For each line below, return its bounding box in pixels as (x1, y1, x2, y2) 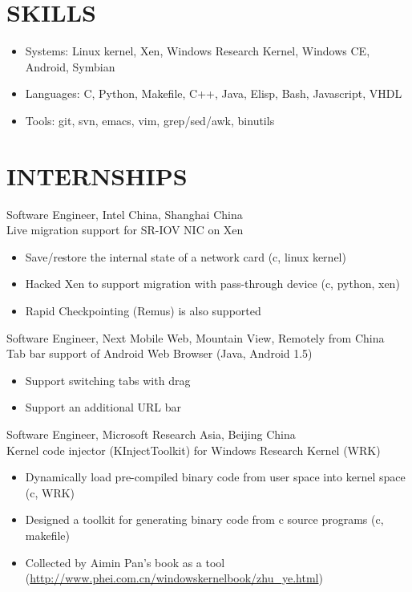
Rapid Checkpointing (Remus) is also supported (25, 302, 261, 318)
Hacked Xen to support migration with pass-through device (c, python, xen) (25, 275, 400, 292)
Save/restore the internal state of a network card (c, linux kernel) (25, 248, 346, 265)
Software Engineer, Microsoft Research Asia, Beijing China (6, 425, 296, 442)
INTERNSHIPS (6, 159, 188, 192)
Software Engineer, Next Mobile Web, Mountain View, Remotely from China (6, 329, 385, 346)
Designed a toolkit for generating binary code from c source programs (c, (25, 511, 384, 528)
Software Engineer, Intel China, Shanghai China (6, 205, 243, 222)
